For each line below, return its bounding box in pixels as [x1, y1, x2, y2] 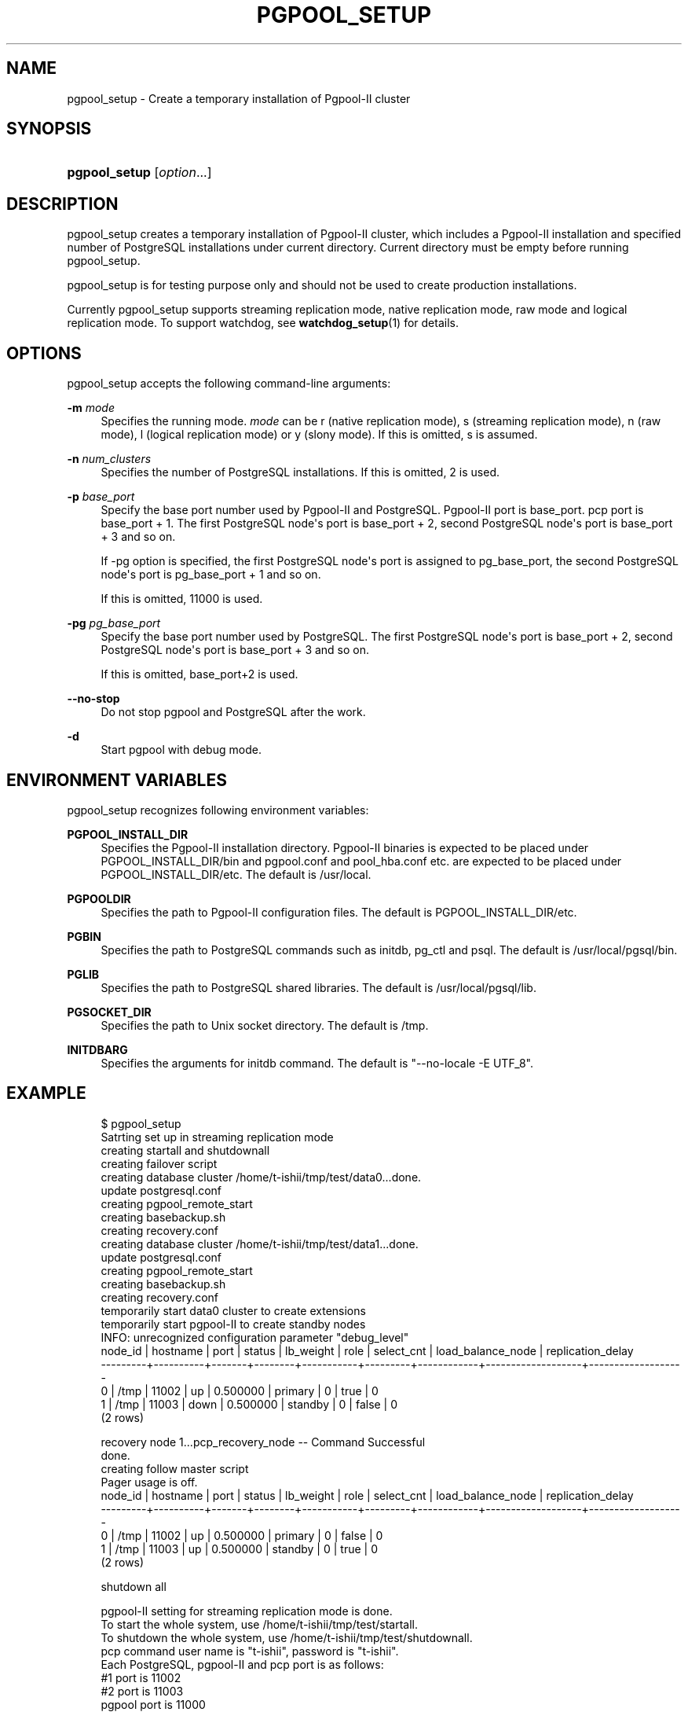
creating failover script [101, 1156, 218, 1170]
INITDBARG [67, 1042, 128, 1056]
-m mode [67, 401, 115, 415]
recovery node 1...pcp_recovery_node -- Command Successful [101, 1435, 426, 1449]
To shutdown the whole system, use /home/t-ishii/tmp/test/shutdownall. [101, 1630, 473, 1644]
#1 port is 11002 [101, 1670, 181, 1684]
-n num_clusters [67, 452, 152, 466]
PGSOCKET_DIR [67, 1005, 152, 1019]
